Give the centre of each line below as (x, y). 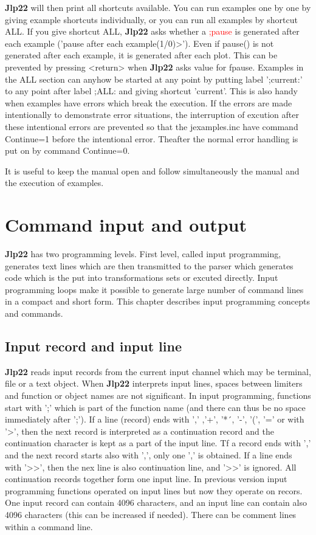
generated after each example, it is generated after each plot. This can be (141, 55)
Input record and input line (93, 346)
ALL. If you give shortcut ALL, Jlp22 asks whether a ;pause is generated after (152, 31)
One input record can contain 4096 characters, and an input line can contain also (156, 502)
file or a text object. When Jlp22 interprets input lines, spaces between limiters (154, 383)
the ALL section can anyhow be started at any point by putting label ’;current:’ (154, 79)
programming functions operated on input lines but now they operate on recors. (154, 490)
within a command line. (49, 526)
